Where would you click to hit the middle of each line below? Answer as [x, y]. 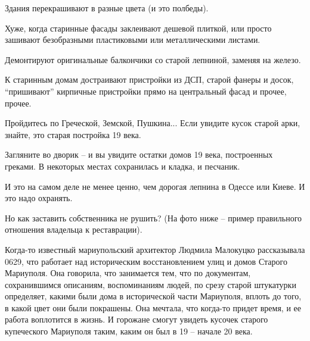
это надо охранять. [39, 198]
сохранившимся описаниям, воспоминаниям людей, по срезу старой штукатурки [151, 284]
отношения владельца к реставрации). [74, 229]
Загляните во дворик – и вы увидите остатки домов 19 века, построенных [139, 154]
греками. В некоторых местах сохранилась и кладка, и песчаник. [123, 166]
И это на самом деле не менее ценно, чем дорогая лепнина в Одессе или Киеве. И [155, 186]
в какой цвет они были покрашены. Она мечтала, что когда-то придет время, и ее [153, 307]
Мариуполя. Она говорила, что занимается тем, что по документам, [128, 273]
